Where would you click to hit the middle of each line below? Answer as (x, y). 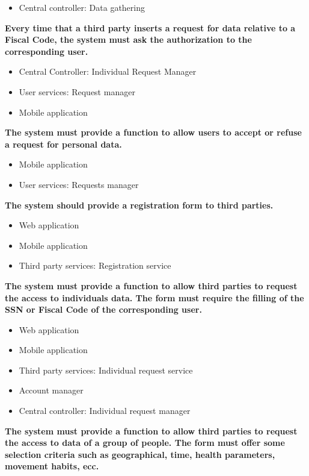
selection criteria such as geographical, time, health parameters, (140, 454)
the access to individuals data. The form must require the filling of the (154, 297)
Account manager (51, 390)
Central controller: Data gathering (82, 7)
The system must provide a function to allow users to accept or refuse (153, 132)
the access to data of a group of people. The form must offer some (145, 443)
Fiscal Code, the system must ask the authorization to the (128, 39)
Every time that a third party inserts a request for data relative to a (150, 27)
